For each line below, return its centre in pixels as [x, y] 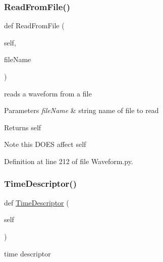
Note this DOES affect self [45, 144]
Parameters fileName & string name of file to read [82, 110]
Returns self [23, 127]
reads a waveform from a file [48, 93]
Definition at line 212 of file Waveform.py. [69, 161]
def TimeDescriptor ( [37, 202]
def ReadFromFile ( [34, 25]
